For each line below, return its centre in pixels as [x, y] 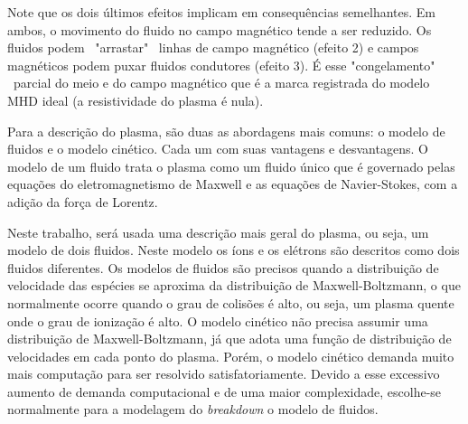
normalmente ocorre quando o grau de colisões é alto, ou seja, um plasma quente [231, 302]
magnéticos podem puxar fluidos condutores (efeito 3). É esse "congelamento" [221, 65]
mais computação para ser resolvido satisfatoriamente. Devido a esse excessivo [224, 374]
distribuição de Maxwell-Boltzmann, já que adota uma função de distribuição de [229, 339]
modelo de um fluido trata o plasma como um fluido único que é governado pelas [231, 166]
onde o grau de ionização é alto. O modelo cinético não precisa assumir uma [218, 320]
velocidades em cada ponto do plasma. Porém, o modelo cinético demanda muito [231, 356]
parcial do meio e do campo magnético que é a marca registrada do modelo [221, 83]
